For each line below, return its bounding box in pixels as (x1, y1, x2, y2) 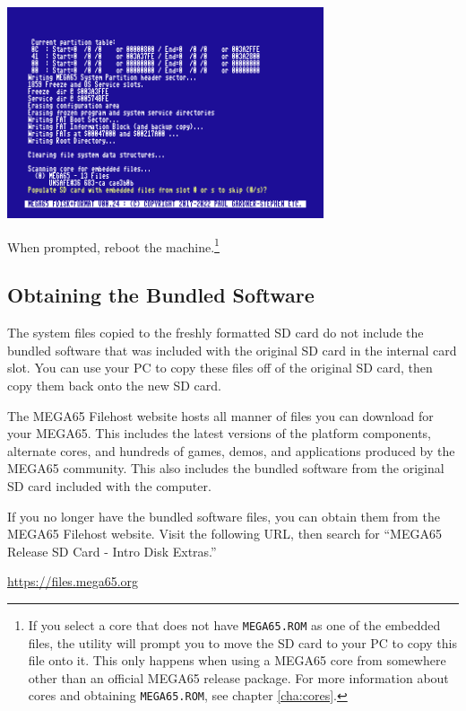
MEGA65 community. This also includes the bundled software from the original (7, 459, 444, 478)
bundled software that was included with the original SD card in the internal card (7, 340, 457, 359)
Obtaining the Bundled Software (7, 281, 315, 309)
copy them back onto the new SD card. (7, 376, 221, 395)
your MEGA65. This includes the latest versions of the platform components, (7, 424, 431, 443)
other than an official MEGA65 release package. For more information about (28, 668, 449, 687)
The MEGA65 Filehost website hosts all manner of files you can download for (7, 406, 434, 425)
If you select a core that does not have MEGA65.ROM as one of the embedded (28, 615, 441, 634)
